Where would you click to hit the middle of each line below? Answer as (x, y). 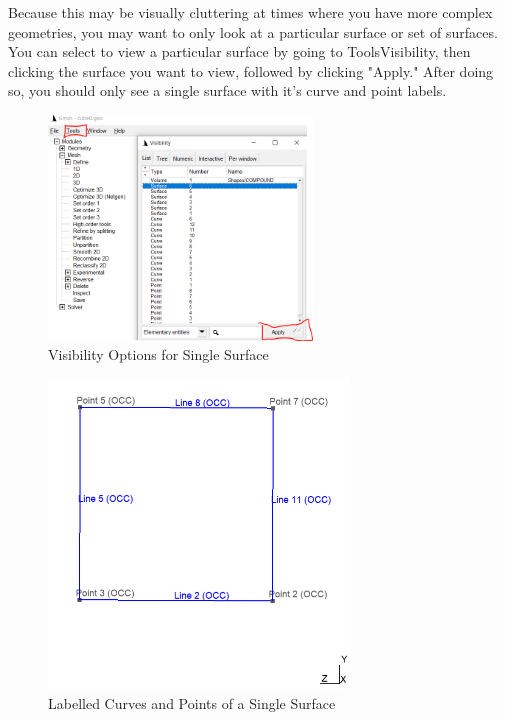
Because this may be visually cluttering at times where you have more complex (250, 12)
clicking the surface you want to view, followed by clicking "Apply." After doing (251, 70)
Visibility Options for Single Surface (158, 354)
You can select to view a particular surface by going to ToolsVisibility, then (239, 51)
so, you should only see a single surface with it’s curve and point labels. (227, 90)
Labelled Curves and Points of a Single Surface (192, 702)
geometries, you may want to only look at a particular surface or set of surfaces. (253, 31)
